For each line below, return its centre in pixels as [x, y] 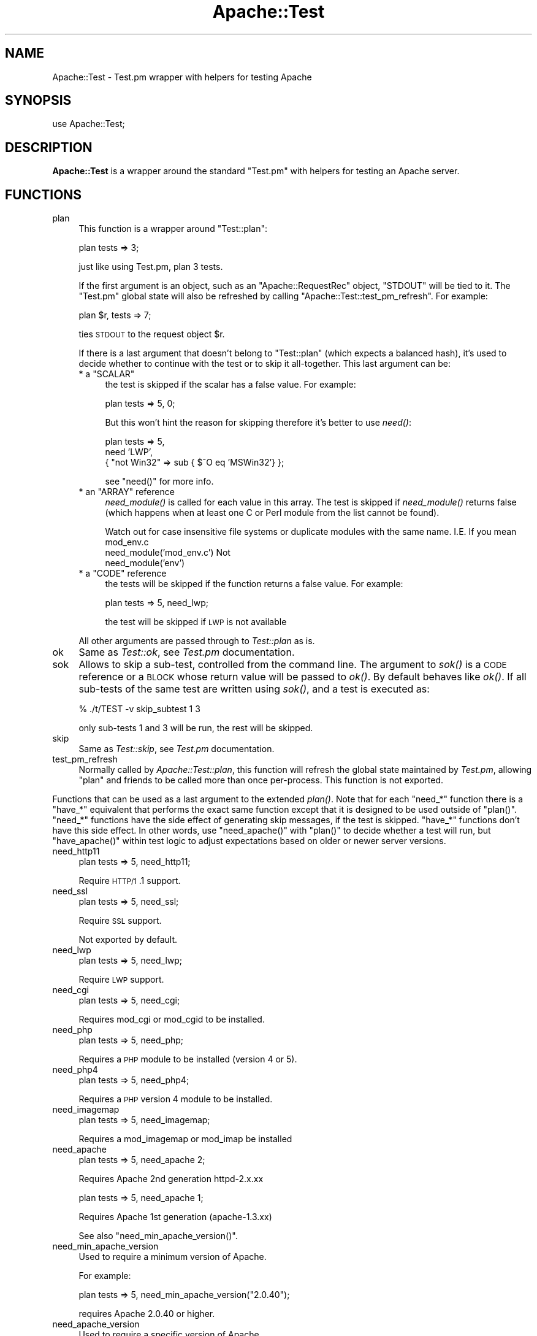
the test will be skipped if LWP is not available [196, 622]
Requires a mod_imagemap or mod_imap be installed [185, 1139]
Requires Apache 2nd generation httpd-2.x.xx [171, 1179]
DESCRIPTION [49, 147]
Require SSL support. [120, 921]
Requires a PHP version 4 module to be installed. [176, 1099]
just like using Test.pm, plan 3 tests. [151, 267]
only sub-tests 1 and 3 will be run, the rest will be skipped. [196, 728]
